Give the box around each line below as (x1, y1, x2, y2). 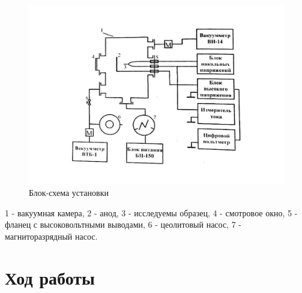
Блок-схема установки (29, 186, 109, 199)
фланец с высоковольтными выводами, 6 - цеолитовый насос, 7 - (5, 218, 241, 231)
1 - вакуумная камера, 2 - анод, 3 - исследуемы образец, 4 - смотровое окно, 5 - (5, 206, 298, 219)
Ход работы (5, 265, 95, 289)
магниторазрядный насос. (5, 230, 98, 243)
